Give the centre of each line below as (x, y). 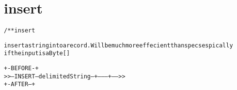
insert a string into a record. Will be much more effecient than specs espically (118, 45)
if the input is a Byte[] (37, 53)
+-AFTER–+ (20, 84)
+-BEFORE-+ (21, 68)
